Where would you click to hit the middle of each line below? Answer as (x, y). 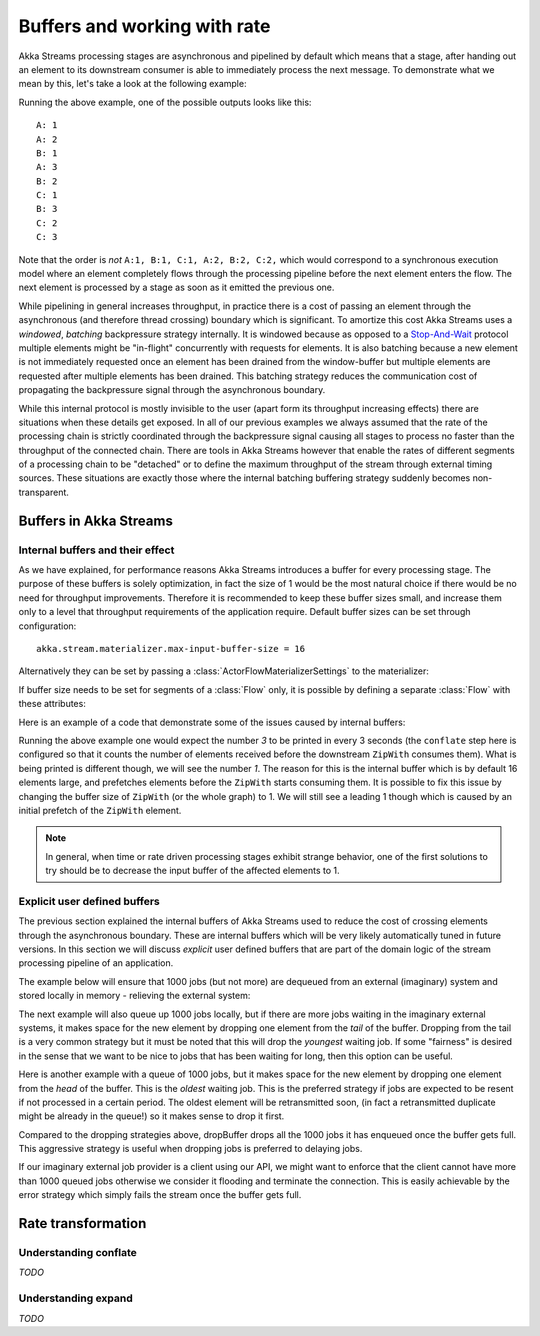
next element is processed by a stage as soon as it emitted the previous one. (176, 287)
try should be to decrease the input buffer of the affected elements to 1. (192, 871)
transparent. (44, 492)
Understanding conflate (77, 1253)
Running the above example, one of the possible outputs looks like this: (165, 102)
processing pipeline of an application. (96, 963)
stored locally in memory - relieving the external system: (134, 996)
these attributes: (52, 704)
